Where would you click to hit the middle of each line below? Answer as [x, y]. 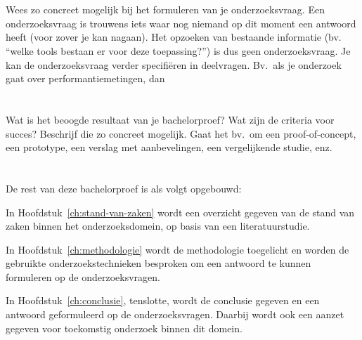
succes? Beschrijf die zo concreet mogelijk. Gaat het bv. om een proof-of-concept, [181, 133]
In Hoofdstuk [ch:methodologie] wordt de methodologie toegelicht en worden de [177, 249]
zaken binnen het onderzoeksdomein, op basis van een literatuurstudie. [158, 226]
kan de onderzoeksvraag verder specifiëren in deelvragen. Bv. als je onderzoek [174, 64]
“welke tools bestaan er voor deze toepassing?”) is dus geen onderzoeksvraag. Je [178, 50]
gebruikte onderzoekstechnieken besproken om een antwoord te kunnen [159, 263]
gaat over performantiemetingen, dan [85, 78]
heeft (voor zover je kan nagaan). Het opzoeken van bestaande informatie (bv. [174, 37]
